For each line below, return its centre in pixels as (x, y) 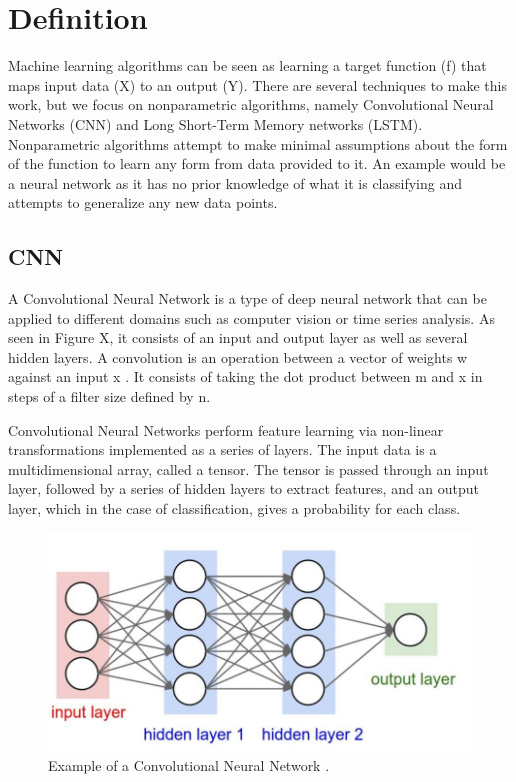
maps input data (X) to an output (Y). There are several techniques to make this (257, 84)
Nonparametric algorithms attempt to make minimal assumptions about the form (258, 143)
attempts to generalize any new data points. (143, 202)
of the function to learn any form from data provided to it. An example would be (257, 163)
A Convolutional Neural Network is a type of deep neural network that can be (247, 298)
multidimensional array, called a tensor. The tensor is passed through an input (248, 468)
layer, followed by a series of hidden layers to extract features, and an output (244, 488)
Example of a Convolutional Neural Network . (189, 764)
